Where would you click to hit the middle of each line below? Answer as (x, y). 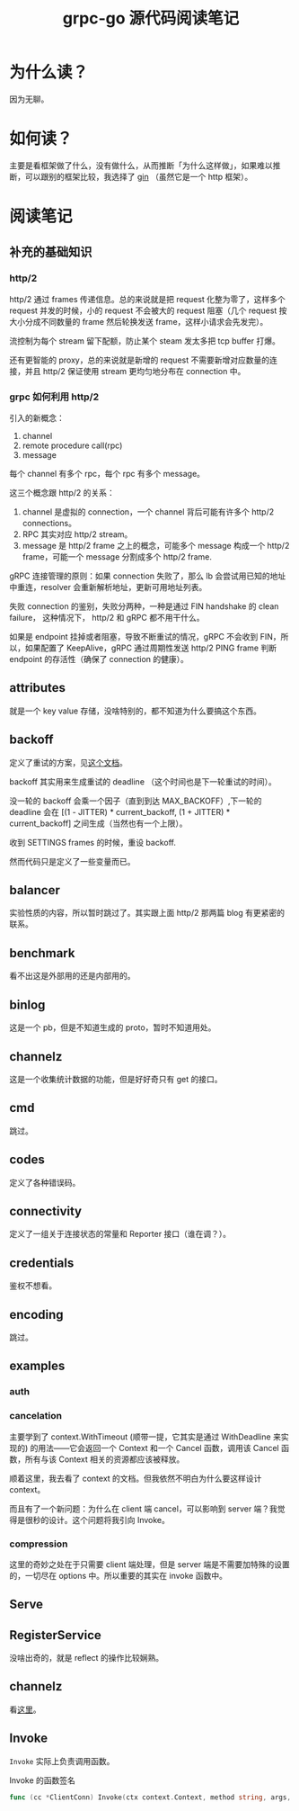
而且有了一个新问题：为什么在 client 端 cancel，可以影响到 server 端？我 (144, 1509)
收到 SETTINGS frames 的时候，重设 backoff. (93, 842)
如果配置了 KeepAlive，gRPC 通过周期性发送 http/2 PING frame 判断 (150, 648)
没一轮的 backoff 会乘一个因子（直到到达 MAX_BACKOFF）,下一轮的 (136, 801)
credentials (42, 1263)
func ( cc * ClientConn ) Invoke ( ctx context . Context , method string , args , (150, 1797)
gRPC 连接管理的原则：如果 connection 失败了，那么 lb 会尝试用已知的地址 (148, 576)
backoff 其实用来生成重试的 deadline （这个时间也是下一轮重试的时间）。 (143, 781)
